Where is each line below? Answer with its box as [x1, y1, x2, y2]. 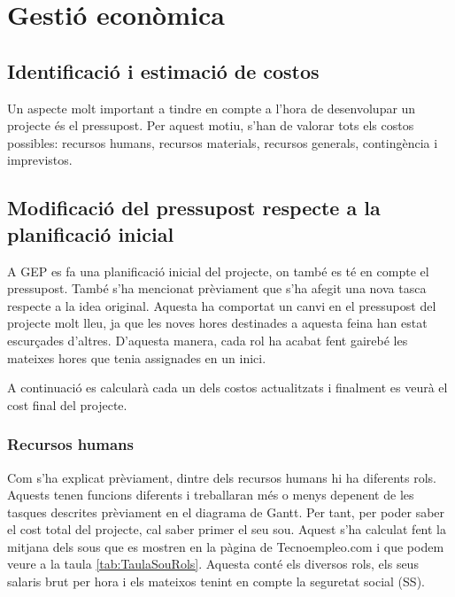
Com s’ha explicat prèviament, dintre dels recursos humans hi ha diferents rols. [7, 468, 436, 486]
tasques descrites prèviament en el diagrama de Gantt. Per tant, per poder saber [7, 502, 445, 521]
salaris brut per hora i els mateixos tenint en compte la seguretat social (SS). [7, 572, 425, 591]
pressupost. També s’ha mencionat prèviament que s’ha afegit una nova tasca [7, 279, 427, 298]
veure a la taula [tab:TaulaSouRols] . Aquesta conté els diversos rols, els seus [7, 554, 419, 573]
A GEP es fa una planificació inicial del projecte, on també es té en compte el [7, 261, 429, 280]
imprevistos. [7, 151, 73, 169]
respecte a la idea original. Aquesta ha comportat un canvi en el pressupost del [7, 296, 436, 314]
